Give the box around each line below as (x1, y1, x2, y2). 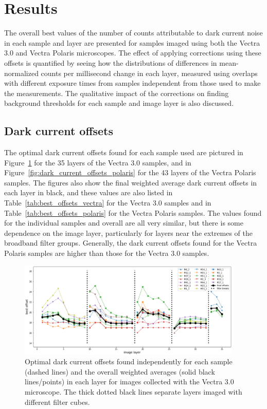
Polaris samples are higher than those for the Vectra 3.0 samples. (4, 248, 209, 258)
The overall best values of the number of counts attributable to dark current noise (4, 27, 263, 38)
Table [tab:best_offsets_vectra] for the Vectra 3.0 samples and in (4, 197, 211, 208)
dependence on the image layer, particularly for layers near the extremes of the (4, 227, 253, 238)
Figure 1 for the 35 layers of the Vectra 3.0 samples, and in (4, 157, 191, 168)
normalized (4, 67, 39, 78)
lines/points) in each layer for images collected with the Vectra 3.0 (25, 376, 234, 387)
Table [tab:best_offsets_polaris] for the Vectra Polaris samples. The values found (4, 207, 262, 218)
